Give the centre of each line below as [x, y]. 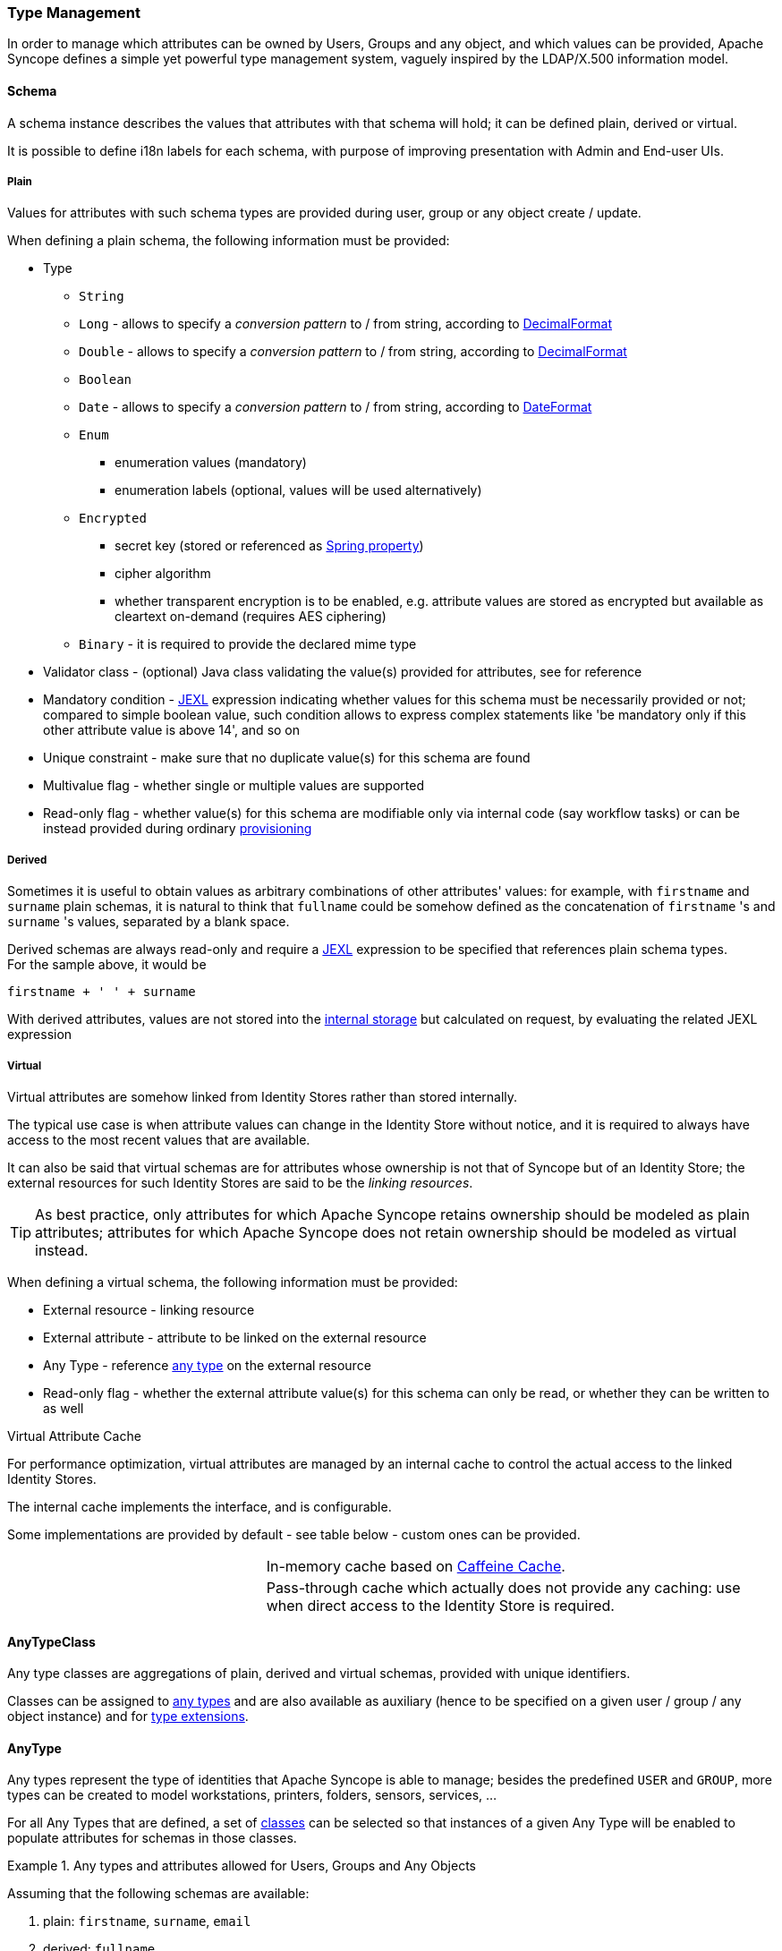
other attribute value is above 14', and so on [172, 730]
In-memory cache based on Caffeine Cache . [416, 1566]
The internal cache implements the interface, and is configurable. [200, 1506]
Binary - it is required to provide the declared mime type [248, 644]
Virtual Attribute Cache [74, 1436]
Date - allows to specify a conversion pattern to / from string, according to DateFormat [336, 407]
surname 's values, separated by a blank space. [149, 922]
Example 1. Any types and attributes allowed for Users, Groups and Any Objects [242, 1866]
